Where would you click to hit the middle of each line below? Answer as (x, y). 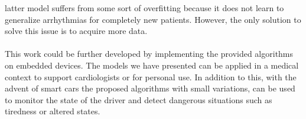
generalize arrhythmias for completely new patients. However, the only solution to (153, 19)
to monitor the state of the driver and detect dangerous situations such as (139, 99)
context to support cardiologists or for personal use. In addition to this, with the (151, 76)
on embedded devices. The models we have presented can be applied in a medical (152, 65)
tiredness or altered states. (53, 111)
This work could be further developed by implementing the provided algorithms (149, 54)
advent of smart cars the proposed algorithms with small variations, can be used (150, 88)
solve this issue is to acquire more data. (76, 31)
